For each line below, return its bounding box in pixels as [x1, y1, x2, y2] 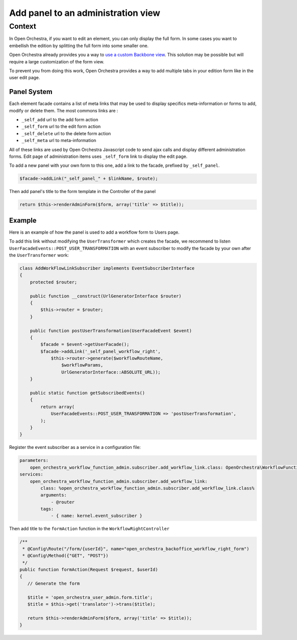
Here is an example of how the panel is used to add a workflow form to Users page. [9, 229, 180, 235]
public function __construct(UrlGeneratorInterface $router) [30, 293, 182, 299]
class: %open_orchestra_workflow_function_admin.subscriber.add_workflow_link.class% [40, 485, 255, 491]
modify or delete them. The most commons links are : [9, 107, 118, 113]
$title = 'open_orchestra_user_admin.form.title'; [27, 594, 153, 600]
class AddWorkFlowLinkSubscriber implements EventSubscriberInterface [19, 265, 195, 271]
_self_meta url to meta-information [21, 138, 97, 144]
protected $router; [30, 279, 78, 285]
